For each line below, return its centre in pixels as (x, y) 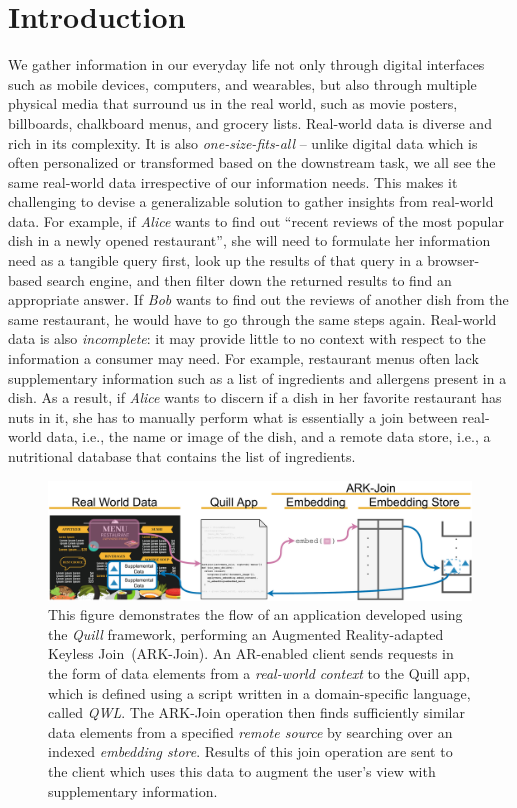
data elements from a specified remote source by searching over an (250, 731)
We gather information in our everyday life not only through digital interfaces (246, 64)
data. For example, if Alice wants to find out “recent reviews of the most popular (256, 220)
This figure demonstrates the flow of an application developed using (255, 614)
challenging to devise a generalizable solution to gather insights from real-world (251, 201)
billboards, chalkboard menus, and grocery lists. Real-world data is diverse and (250, 122)
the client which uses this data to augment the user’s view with (242, 771)
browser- (453, 260)
